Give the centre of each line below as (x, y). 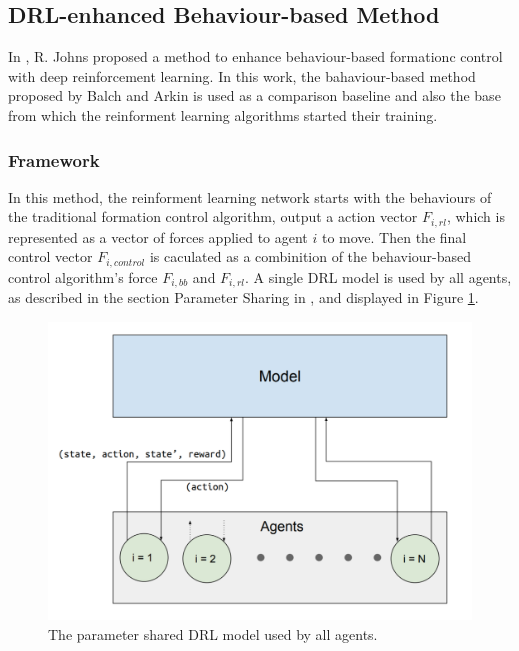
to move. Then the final (394, 236)
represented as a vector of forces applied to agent (158, 236)
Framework (54, 159)
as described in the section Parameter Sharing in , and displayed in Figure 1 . (243, 297)
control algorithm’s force (83, 276)
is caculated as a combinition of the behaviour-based (310, 256)
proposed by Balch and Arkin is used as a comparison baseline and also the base (254, 95)
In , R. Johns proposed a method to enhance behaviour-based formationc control (255, 56)
